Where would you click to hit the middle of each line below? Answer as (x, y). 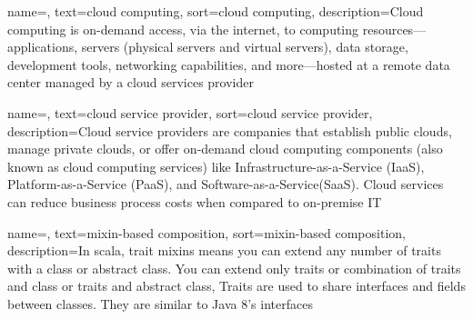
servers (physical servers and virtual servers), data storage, (245, 47)
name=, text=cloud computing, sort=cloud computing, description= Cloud (216, 11)
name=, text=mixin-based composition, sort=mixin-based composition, (206, 232)
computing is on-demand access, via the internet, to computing (183, 29)
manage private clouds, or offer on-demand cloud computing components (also (225, 149)
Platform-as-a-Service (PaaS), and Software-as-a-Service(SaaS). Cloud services (226, 184)
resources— (394, 29)
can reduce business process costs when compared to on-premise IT (195, 201)
